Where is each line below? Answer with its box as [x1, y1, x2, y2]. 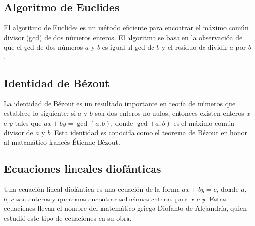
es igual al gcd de [102, 42, 154, 52]
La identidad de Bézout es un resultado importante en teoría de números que [4, 98, 236, 108]
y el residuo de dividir [161, 42, 228, 52]
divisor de [4, 127, 33, 137]
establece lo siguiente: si [4, 108, 76, 118]
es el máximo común [173, 117, 235, 127]
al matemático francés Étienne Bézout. [4, 137, 120, 147]
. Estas [205, 193, 226, 203]
